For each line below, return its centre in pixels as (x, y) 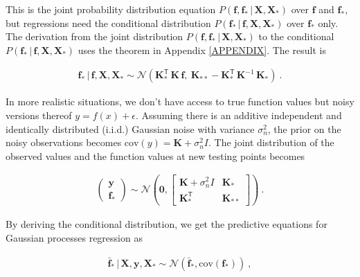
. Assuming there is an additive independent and (238, 115)
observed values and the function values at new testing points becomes (155, 155)
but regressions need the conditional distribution (108, 23)
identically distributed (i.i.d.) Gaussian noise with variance (130, 128)
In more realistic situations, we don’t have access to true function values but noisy (180, 101)
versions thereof (39, 115)
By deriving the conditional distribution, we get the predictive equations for (166, 224)
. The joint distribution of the (271, 142)
